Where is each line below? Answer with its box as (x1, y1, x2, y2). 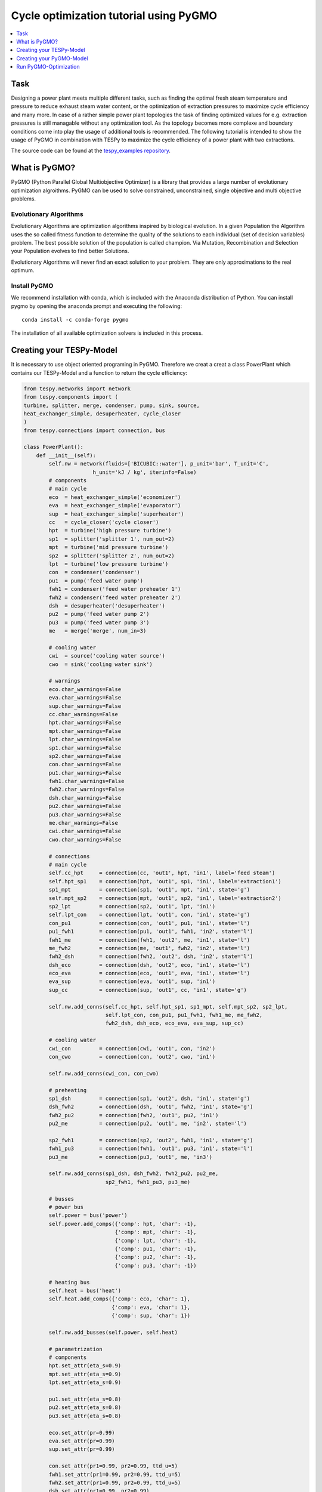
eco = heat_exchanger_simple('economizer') (48, 494, 181, 501)
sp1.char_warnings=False (48, 744, 122, 751)
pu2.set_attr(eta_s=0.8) (48, 1404, 122, 1411)
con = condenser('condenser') (48, 569, 140, 576)
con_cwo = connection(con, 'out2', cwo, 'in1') (48, 1053, 216, 1060)
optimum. (11, 267, 35, 274)
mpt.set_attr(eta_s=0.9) (48, 1370, 122, 1377)
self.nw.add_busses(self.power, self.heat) (48, 1328, 178, 1336)
